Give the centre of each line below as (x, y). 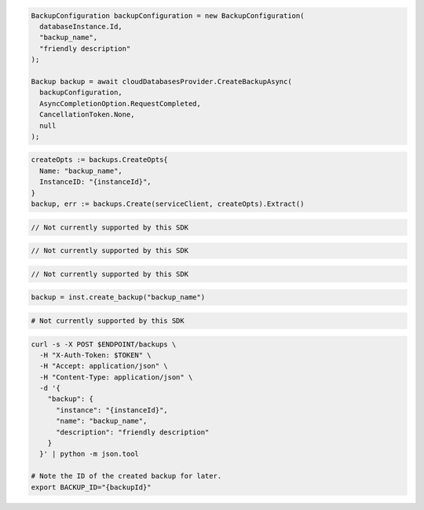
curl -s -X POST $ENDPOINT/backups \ (104, 344)
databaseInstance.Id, (81, 26)
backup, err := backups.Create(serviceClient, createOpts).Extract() (168, 204)
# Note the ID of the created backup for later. (126, 476)
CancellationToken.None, (87, 115)
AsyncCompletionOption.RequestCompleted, (121, 103)
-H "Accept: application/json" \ (104, 366)
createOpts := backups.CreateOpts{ (99, 160)
